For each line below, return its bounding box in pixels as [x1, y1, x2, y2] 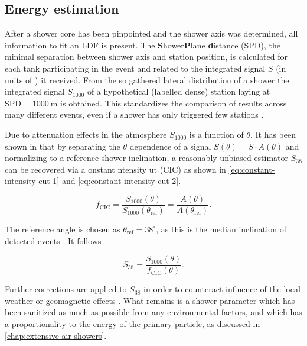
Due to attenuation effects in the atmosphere [5, 128, 167, 140]
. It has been [250, 128, 296, 140]
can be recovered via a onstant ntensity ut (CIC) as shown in [5, 163, 226, 175]
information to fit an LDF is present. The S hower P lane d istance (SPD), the [5, 38, 280, 51]
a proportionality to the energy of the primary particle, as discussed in [5, 318, 260, 330]
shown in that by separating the [5, 140, 120, 152]
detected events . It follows [5, 234, 102, 247]
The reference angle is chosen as [5, 222, 120, 235]
